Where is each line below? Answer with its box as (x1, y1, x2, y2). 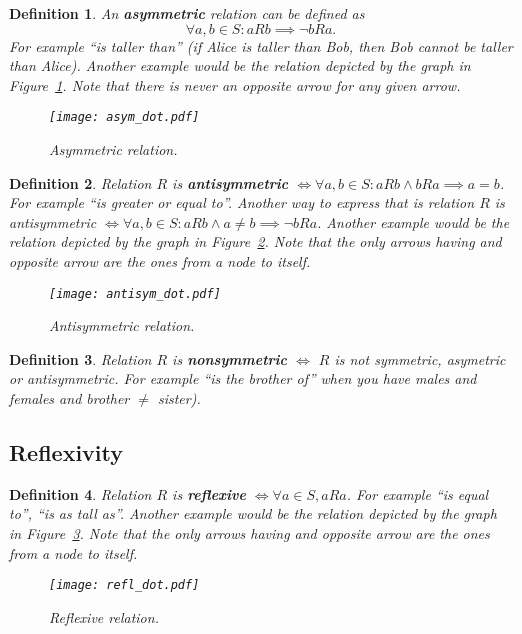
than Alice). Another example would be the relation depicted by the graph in (9, 55, 471, 76)
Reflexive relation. (49, 606, 159, 627)
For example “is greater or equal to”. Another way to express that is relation (9, 192, 475, 213)
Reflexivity (9, 437, 124, 468)
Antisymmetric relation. (49, 315, 195, 336)
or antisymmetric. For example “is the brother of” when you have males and (9, 368, 477, 389)
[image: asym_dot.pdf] (49, 110, 200, 125)
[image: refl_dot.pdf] (49, 578, 200, 593)
